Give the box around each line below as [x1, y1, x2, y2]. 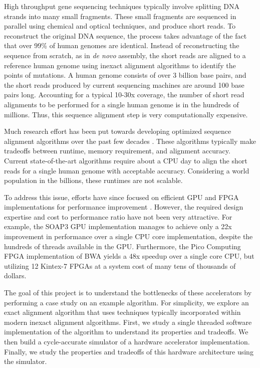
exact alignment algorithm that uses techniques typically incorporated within [4, 307, 241, 317]
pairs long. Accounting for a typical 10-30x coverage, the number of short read [4, 89, 244, 100]
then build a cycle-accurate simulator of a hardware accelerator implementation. [4, 336, 250, 346]
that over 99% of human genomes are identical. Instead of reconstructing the [4, 40, 239, 51]
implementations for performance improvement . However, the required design [4, 202, 243, 212]
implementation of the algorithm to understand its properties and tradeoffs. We [4, 326, 248, 337]
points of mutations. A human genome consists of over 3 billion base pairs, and [4, 70, 246, 80]
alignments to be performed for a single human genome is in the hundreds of [4, 99, 239, 109]
